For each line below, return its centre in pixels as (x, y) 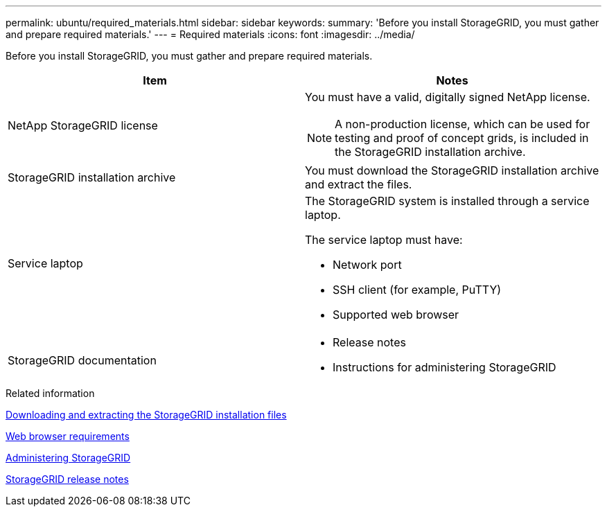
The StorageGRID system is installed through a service (447, 201)
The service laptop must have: (384, 240)
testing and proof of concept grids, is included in (462, 138)
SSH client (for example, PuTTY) (417, 290)
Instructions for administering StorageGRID (445, 367)
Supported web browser (396, 315)
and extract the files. (359, 184)
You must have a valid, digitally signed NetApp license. (448, 97)
